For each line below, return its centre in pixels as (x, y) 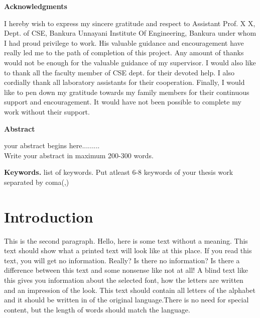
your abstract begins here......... (52, 145)
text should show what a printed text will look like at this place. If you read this (128, 250)
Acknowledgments (36, 6)
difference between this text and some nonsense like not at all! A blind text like (126, 270)
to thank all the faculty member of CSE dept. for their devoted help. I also (119, 72)
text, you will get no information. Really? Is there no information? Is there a (122, 260)
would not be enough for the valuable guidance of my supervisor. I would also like (130, 62)
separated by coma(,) (37, 182)
